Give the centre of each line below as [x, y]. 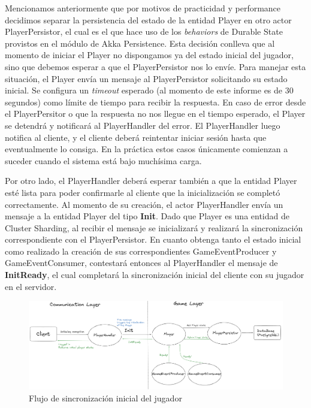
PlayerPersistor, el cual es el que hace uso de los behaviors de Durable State [144, 31]
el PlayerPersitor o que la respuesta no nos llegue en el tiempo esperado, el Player [155, 114]
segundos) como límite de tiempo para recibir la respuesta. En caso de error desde [155, 102]
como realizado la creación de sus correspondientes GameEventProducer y [141, 251]
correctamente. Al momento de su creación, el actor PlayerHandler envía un [144, 204]
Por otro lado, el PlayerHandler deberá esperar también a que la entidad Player [151, 181]
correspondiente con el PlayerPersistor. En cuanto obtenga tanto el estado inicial [153, 239]
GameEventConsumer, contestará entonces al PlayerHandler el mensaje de [141, 263]
